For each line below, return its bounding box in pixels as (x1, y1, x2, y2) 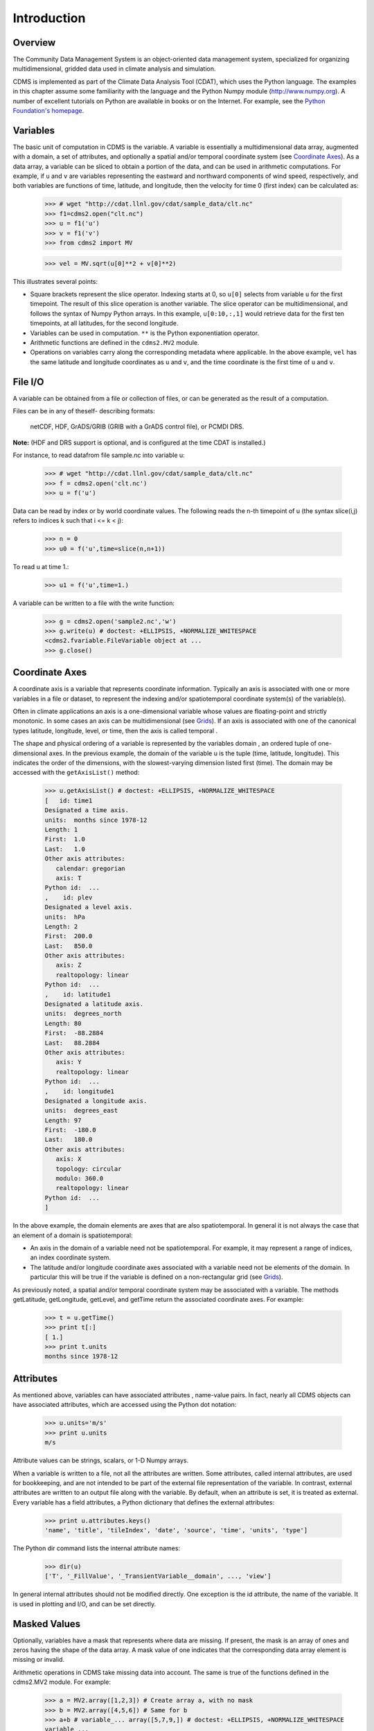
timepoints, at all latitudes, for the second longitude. (30, 319, 179, 328)
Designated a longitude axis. (44, 1097, 148, 1104)
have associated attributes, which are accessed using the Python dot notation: (12, 1401, 237, 1409)
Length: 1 (44, 825, 78, 834)
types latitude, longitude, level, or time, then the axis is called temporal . (12, 726, 218, 735)
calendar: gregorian (55, 864, 126, 872)
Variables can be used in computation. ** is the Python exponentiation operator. (30, 329, 260, 337)
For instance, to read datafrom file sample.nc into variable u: (12, 451, 185, 460)
